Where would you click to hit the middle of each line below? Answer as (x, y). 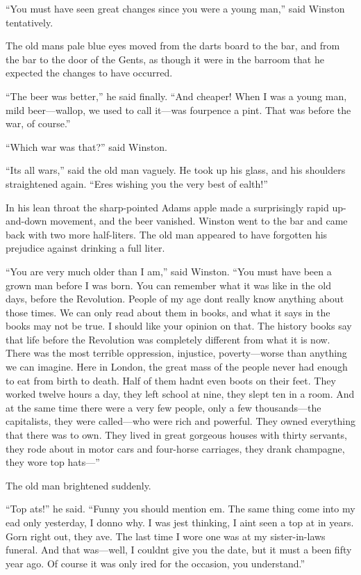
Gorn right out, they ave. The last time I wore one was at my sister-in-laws (166, 536)
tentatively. (30, 22)
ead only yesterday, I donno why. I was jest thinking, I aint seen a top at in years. (180, 522)
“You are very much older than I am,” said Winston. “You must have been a (169, 271)
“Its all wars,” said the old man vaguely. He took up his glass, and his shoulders (176, 170)
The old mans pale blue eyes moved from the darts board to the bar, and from (173, 46)
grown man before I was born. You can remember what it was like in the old (168, 285)
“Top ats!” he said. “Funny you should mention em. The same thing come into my (180, 509)
